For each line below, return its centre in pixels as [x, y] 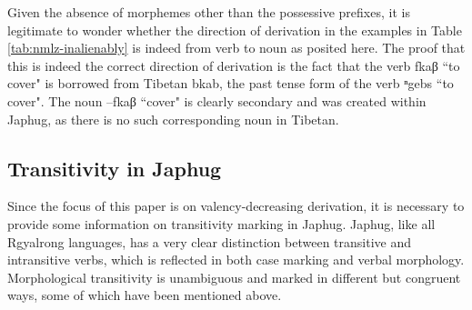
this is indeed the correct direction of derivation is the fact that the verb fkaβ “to [234, 65]
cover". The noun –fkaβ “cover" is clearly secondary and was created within [217, 100]
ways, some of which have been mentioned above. [145, 295]
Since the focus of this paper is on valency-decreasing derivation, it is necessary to [236, 206]
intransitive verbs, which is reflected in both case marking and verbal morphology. [236, 260]
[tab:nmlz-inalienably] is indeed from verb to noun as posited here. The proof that [236, 48]
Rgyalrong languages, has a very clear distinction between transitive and [209, 241]
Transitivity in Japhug [115, 168]
